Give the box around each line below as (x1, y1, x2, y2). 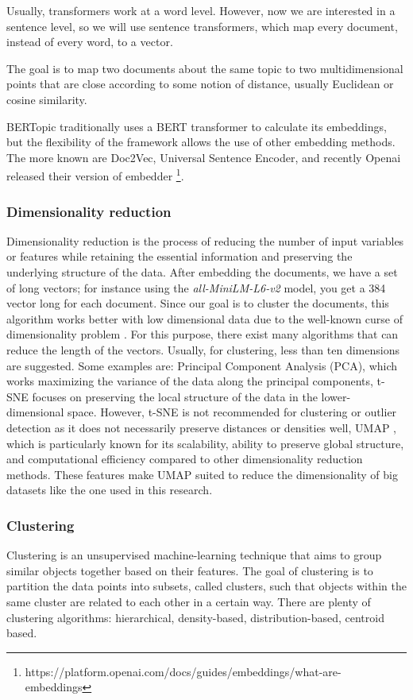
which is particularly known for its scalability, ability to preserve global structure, (6, 435, 404, 451)
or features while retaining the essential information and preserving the (6, 248, 353, 265)
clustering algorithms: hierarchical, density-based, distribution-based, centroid (6, 609, 384, 625)
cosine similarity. (6, 91, 87, 107)
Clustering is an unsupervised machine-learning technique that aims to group (6, 547, 382, 563)
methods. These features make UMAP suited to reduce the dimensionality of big (6, 466, 398, 482)
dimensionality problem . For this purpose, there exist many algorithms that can (6, 326, 399, 342)
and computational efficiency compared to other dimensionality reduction (6, 451, 363, 467)
